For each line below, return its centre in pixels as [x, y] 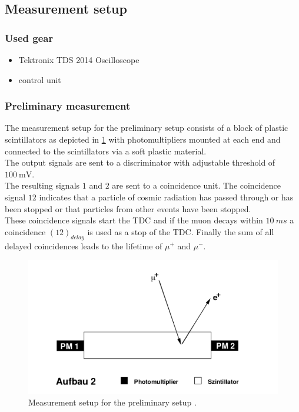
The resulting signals [42, 185]
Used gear [29, 37]
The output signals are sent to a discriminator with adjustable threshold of [140, 162]
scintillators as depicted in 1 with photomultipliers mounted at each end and [143, 139]
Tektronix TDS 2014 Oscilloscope [79, 60]
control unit [40, 79]
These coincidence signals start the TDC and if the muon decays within [134, 220]
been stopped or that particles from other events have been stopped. [128, 208]
